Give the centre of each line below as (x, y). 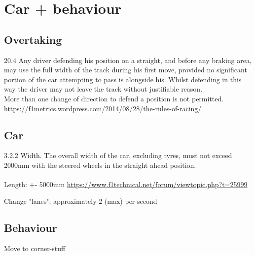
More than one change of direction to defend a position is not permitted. (114, 98)
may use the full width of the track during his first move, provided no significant (126, 70)
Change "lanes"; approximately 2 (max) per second (81, 201)
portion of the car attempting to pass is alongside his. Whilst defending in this (123, 79)
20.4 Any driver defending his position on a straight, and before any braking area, (128, 60)
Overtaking (33, 39)
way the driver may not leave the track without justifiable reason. (103, 89)
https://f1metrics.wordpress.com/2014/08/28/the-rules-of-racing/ (103, 108)
